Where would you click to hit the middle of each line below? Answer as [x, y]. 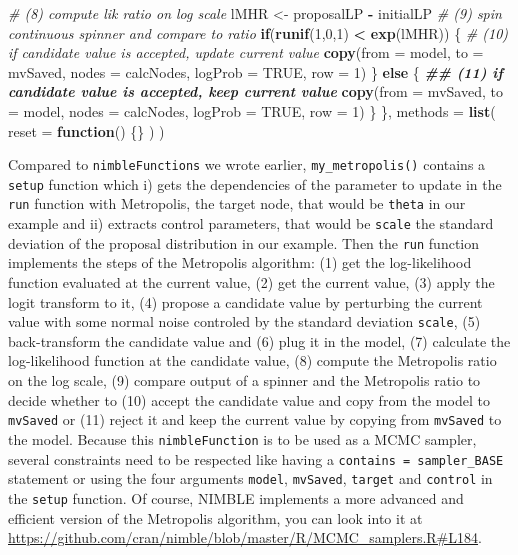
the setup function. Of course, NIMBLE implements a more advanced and [236, 497]
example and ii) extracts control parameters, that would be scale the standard [251, 223]
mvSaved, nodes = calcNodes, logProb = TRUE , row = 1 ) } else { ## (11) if [255, 71]
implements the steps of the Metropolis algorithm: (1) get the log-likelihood [240, 262]
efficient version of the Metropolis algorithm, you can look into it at [215, 517]
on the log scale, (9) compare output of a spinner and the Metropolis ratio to [244, 380]
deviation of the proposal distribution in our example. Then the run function [244, 242]
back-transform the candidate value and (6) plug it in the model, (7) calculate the [259, 340]
